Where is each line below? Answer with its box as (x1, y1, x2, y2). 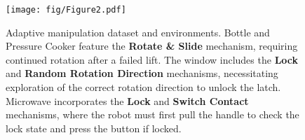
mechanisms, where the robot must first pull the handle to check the (6, 107, 299, 122)
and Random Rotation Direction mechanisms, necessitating (6, 66, 278, 80)
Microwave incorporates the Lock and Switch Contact (6, 93, 249, 108)
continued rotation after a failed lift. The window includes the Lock (6, 52, 299, 66)
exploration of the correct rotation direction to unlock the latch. (6, 80, 281, 94)
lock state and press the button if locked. (6, 120, 182, 135)
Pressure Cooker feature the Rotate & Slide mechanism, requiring (6, 38, 298, 53)
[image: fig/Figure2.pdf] (6, 5, 126, 15)
